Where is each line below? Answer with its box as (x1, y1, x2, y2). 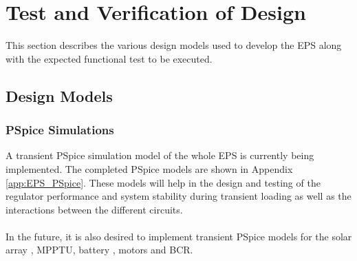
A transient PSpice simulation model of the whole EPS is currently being (6, 148, 314, 163)
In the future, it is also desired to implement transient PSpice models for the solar (6, 229, 352, 243)
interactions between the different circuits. (6, 202, 183, 216)
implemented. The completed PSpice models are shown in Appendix (6, 161, 293, 176)
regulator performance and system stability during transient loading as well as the (6, 189, 351, 203)
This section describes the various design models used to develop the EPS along (6, 38, 342, 52)
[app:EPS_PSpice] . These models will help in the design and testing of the (6, 175, 321, 189)
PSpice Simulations (6, 121, 114, 138)
